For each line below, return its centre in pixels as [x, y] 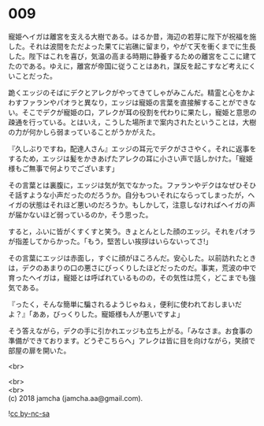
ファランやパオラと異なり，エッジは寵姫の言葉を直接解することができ [136, 102]
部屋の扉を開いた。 [39, 350]
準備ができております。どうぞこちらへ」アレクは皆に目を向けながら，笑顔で [132, 340]
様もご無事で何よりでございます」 [63, 168]
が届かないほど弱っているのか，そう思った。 [80, 214]
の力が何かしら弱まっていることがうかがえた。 [84, 132]
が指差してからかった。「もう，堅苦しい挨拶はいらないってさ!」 [110, 241]
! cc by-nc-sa [29, 413]
